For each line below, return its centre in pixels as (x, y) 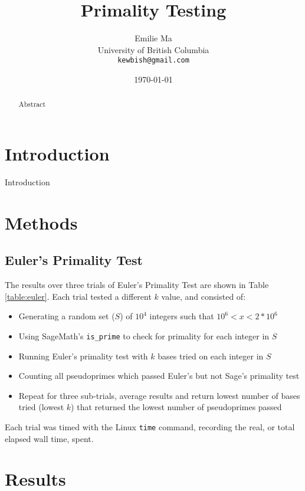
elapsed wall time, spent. (49, 438)
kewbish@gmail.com (153, 60)
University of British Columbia (153, 49)
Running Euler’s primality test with (83, 356)
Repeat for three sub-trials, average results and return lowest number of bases (159, 395)
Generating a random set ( (67, 316)
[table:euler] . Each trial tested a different (78, 296)
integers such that (182, 316)
